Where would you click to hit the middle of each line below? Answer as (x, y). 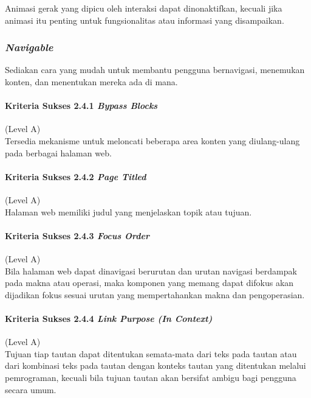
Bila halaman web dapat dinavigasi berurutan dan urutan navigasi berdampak (151, 271)
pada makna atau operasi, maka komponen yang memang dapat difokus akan (149, 283)
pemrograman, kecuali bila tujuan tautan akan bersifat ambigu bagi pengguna (151, 377)
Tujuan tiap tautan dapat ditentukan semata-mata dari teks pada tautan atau (151, 353)
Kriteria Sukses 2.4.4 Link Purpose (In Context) (109, 318)
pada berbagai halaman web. (58, 152)
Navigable (29, 47)
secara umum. (31, 389)
